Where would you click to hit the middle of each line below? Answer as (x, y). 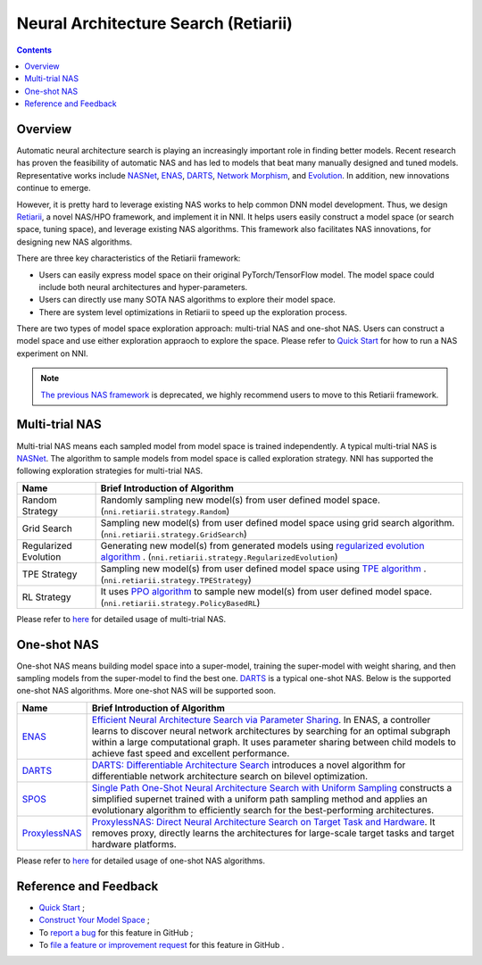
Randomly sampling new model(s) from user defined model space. (241, 500)
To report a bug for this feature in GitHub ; (116, 932)
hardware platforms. (134, 844)
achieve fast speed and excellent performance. (191, 753)
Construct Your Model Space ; (95, 920)
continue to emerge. (54, 188)
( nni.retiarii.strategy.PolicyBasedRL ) (180, 603)
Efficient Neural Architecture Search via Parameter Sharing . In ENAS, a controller (261, 720)
